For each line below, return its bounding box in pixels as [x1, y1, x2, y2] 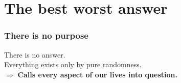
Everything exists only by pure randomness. [4, 59, 142, 70]
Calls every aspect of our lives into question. [17, 69, 177, 79]
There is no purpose [4, 29, 88, 42]
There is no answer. [4, 49, 65, 60]
